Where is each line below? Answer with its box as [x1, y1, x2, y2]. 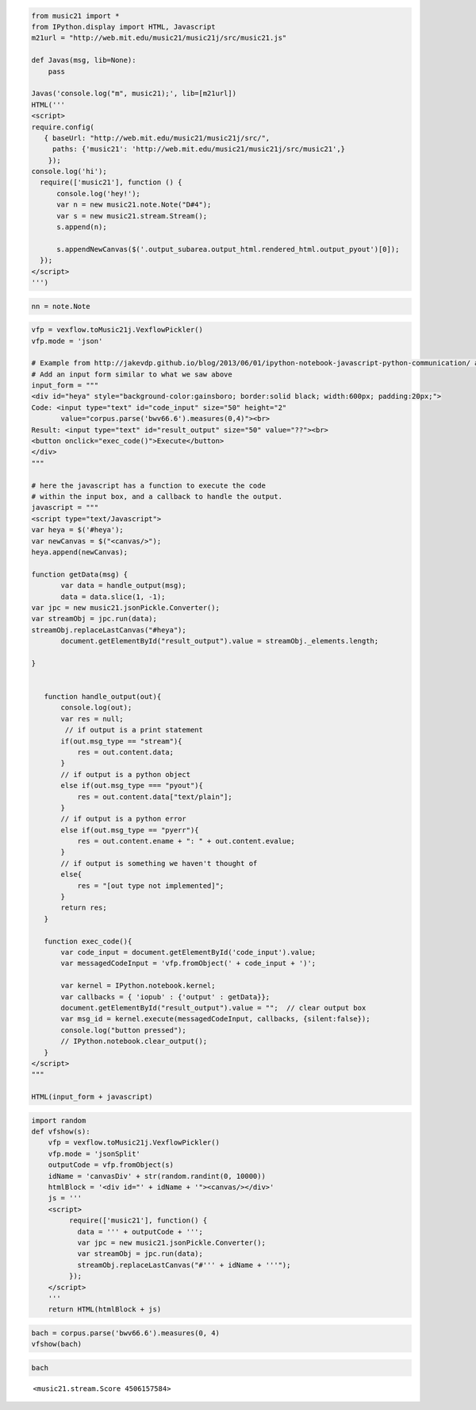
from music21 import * [31, 11, 120, 20]
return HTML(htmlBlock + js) [48, 1305, 162, 1314]
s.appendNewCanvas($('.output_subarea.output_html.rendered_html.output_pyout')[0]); [56, 245, 400, 253]
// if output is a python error [60, 814, 186, 824]
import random [31, 1116, 86, 1125]
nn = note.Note [31, 302, 90, 311]
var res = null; [60, 714, 125, 723]
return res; [60, 903, 107, 913]
